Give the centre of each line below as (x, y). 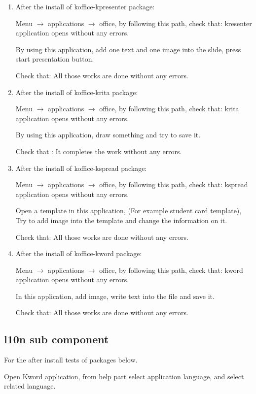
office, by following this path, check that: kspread (174, 184)
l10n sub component (56, 339)
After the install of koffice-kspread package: (81, 168)
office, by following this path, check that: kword (171, 270)
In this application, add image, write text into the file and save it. (115, 296)
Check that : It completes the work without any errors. (99, 151)
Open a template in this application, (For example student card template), (128, 211)
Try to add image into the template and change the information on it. (121, 220)
